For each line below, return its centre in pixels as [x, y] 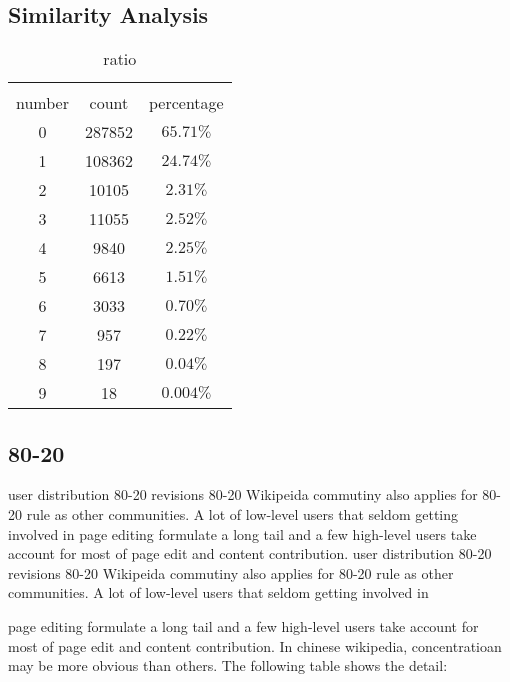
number [42, 103]
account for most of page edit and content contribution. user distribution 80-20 [250, 553]
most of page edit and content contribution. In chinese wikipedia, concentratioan [255, 645]
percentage [186, 103]
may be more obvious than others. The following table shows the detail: [228, 665]
